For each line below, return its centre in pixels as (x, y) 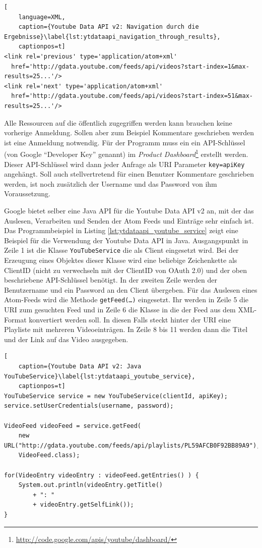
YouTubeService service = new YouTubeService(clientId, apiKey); (116, 396)
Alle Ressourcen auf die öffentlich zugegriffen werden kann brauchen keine (118, 122)
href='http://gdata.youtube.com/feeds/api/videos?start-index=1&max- (130, 66)
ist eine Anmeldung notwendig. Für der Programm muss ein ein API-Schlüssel (125, 142)
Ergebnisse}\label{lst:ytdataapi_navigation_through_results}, (112, 37)
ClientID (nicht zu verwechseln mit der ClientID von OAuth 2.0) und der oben (126, 270)
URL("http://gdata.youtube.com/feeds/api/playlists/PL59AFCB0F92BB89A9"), (132, 445)
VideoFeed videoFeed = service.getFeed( (73, 426)
